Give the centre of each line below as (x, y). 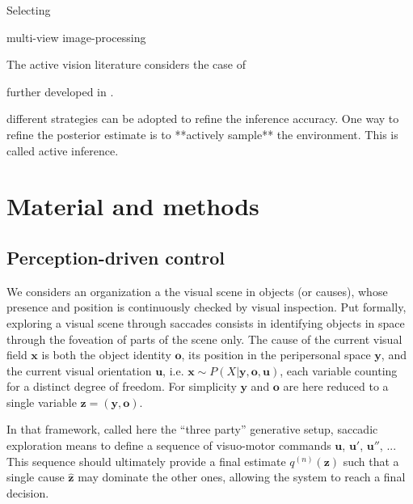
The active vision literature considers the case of (126, 64)
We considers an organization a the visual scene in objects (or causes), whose (197, 291)
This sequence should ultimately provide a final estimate (146, 461)
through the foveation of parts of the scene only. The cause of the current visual (204, 339)
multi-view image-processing (76, 37)
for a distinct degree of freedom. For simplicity (122, 386)
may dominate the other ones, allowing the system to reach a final (242, 477)
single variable (42, 402)
